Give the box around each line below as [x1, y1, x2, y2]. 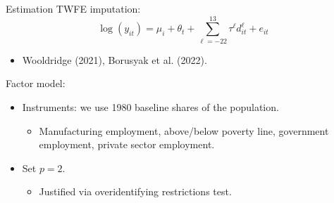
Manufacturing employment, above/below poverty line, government [39, 123, 329, 138]
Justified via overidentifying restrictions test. [39, 184, 232, 199]
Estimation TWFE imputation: [6, 1, 141, 15]
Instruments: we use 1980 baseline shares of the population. [22, 99, 279, 114]
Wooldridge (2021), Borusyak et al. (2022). [22, 52, 207, 67]
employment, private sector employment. [39, 137, 215, 152]
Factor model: [6, 76, 66, 91]
